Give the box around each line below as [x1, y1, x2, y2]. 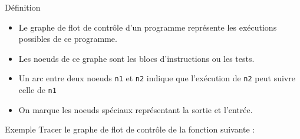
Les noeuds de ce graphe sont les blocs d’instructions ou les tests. [18, 52, 255, 64]
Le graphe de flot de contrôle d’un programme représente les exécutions [18, 21, 277, 33]
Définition [5, 1, 41, 13]
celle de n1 [18, 84, 57, 96]
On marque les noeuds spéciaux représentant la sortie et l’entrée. [18, 103, 253, 115]
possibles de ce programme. [18, 32, 117, 45]
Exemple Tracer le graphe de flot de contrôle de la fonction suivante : [5, 123, 255, 135]
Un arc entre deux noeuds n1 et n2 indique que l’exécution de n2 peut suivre [18, 72, 295, 84]
